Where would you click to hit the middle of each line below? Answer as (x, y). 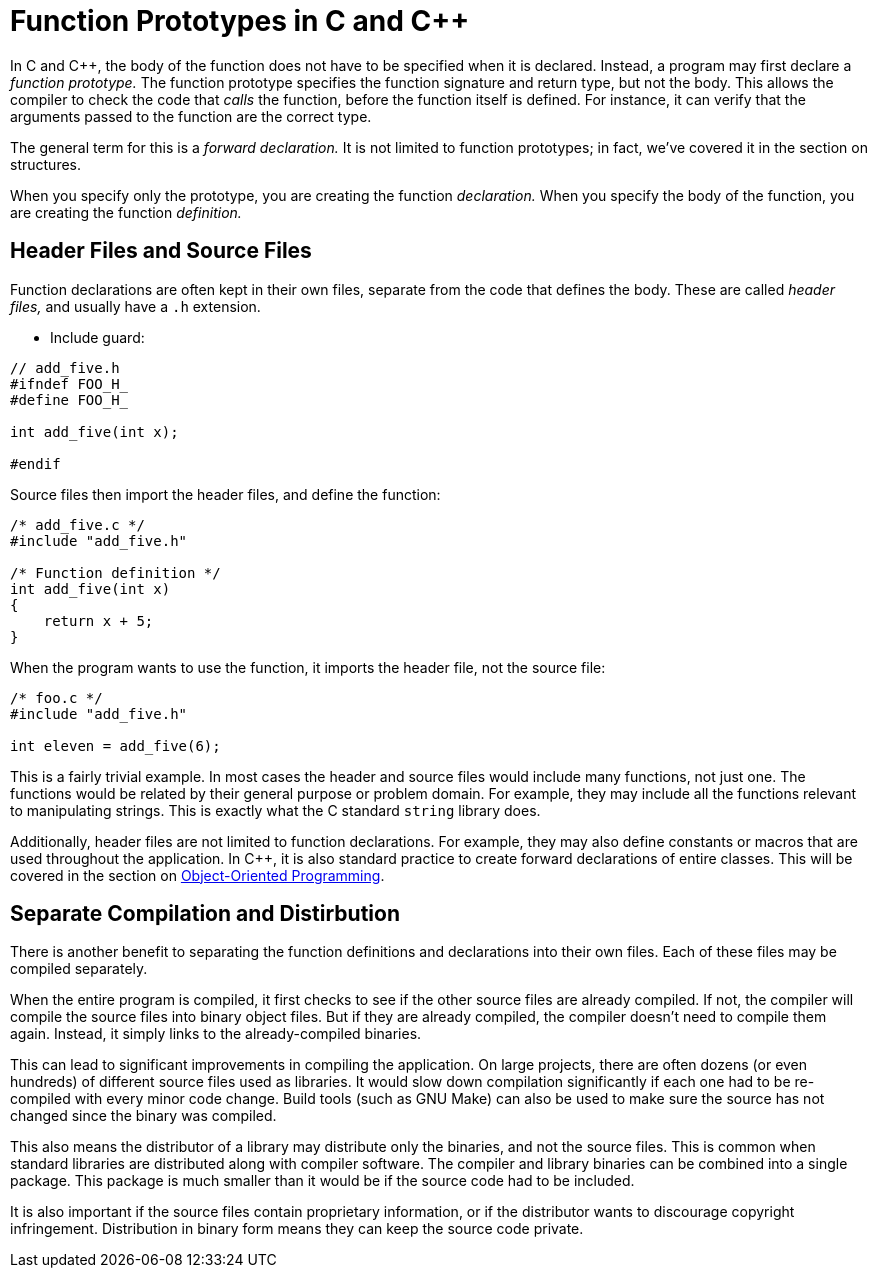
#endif (35, 463)
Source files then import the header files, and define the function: (225, 494)
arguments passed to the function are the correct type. (191, 116)
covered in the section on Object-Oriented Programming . (197, 875)
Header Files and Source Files (161, 251)
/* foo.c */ (56, 697)
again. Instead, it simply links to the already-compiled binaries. (216, 1034)
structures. (45, 164)
